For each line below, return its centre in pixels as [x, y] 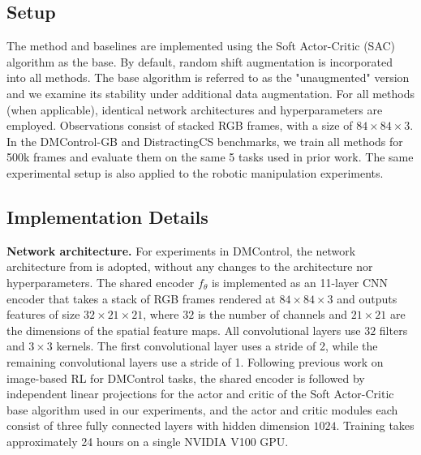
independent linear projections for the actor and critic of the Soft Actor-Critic [200, 394]
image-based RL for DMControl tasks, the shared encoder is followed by [186, 378]
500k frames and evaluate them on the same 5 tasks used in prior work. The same [210, 157]
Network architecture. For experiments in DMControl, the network [181, 250]
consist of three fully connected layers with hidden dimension [158, 425]
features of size [43, 314]
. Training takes [375, 425]
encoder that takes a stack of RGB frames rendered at [141, 298]
